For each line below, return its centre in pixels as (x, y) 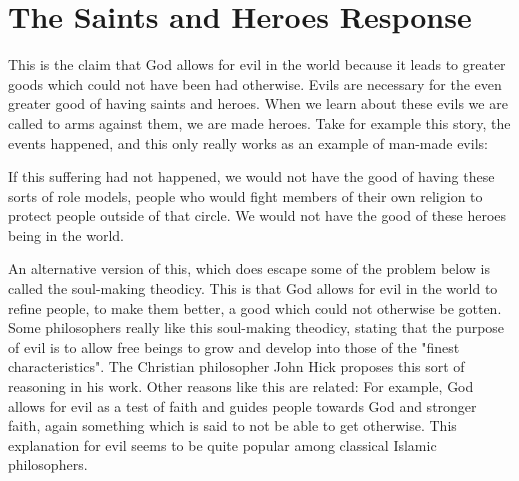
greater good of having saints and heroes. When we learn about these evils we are (258, 103)
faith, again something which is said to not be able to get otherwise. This (232, 425)
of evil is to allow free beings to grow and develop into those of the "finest (234, 346)
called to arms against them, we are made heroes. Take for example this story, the (259, 122)
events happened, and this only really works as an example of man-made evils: (248, 142)
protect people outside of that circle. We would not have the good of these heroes (257, 215)
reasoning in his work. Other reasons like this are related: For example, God (241, 386)
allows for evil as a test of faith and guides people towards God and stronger (242, 405)
